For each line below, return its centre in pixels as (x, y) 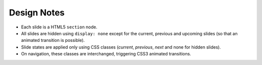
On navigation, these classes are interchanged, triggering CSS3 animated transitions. (106, 54)
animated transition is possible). (53, 40)
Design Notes (37, 13)
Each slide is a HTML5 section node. (59, 27)
